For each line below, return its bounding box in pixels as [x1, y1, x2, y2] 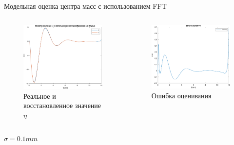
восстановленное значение [23, 100, 101, 110]
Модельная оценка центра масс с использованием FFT [4, 1, 167, 11]
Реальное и [23, 91, 56, 101]
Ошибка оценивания [151, 90, 212, 100]
